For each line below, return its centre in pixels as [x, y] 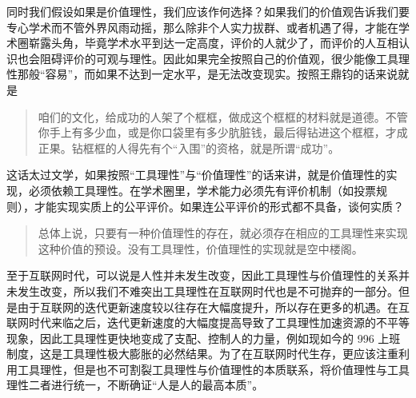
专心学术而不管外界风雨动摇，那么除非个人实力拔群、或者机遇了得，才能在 [202, 27]
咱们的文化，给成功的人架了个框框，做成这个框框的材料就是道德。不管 [223, 116]
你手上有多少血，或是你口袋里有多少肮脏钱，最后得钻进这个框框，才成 [223, 132]
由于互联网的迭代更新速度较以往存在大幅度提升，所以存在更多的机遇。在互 [213, 306]
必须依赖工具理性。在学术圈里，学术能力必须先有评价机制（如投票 [202, 190]
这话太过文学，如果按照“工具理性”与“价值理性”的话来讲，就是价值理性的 [196, 175]
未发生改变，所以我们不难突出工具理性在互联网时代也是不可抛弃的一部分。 [202, 291]
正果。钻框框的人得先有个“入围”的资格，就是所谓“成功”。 [189, 147]
